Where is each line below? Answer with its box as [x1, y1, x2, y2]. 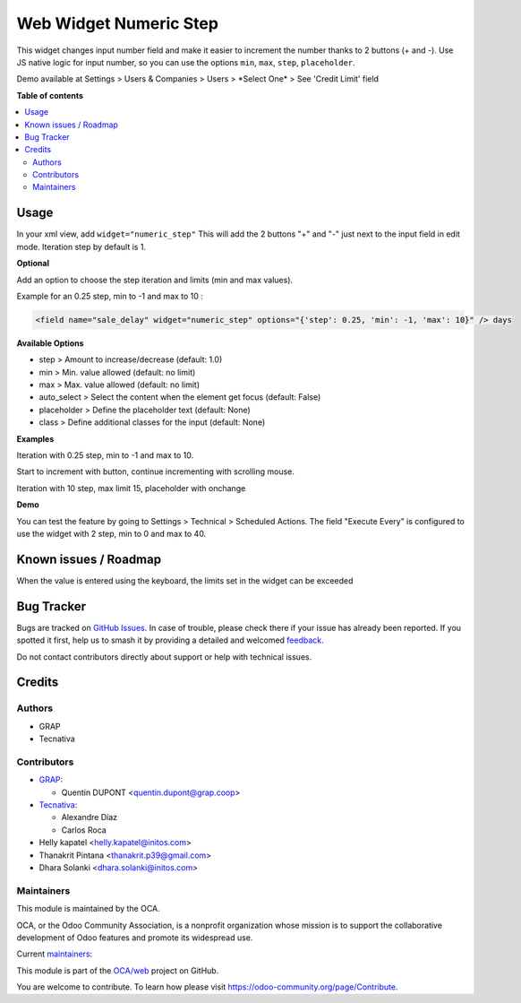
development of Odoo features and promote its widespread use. [16, 932, 253, 943]
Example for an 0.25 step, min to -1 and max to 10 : [16, 290, 203, 301]
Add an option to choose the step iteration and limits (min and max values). [16, 274, 294, 285]
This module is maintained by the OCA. [16, 904, 160, 914]
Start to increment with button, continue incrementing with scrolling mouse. [16, 466, 295, 477]
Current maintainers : [16, 948, 93, 959]
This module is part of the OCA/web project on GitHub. [16, 964, 219, 976]
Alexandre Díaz [61, 812, 118, 823]
